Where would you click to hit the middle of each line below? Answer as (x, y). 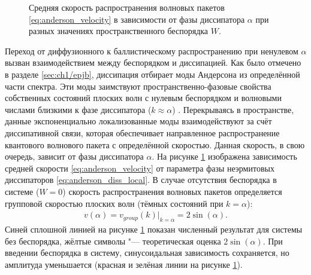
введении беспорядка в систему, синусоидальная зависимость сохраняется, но (147, 253)
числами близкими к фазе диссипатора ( (78, 109)
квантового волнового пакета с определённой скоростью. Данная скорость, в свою (155, 144)
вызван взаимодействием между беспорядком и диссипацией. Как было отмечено (153, 62)
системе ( (22, 191)
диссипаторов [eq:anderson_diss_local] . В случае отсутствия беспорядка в (141, 180)
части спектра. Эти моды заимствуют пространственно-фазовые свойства (138, 86)
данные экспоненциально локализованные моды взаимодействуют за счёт (138, 121)
